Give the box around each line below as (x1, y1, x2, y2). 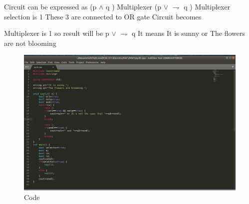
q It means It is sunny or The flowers (131, 28, 246, 38)
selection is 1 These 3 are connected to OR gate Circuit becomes (4, 11, 202, 21)
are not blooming (4, 37, 56, 48)
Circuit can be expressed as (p (4, 1, 97, 11)
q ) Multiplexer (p (106, 1, 161, 11)
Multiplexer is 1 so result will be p (4, 28, 109, 38)
